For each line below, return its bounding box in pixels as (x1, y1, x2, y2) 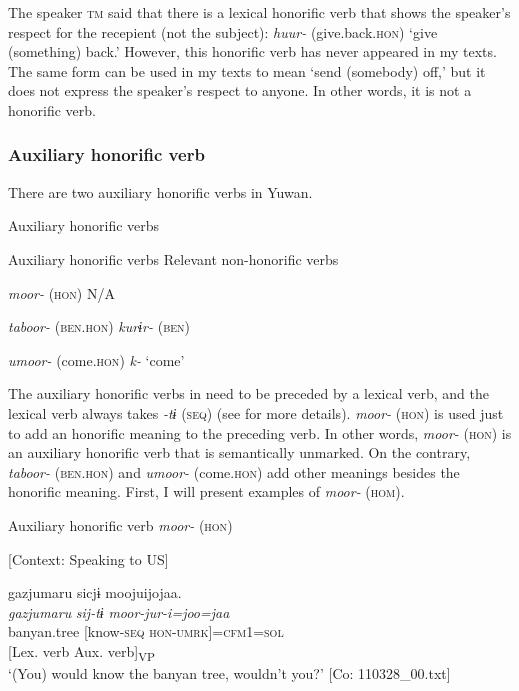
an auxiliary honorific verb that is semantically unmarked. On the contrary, (8, 442, 471, 463)
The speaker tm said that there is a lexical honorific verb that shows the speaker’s (8, 2, 511, 22)
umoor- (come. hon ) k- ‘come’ (8, 349, 185, 370)
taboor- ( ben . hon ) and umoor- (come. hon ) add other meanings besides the (8, 461, 460, 482)
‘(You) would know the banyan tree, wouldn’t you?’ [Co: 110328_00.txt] (8, 663, 451, 683)
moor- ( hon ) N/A (8, 282, 115, 303)
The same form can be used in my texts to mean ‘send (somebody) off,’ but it (8, 60, 486, 81)
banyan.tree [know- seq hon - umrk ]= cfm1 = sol (8, 621, 284, 642)
